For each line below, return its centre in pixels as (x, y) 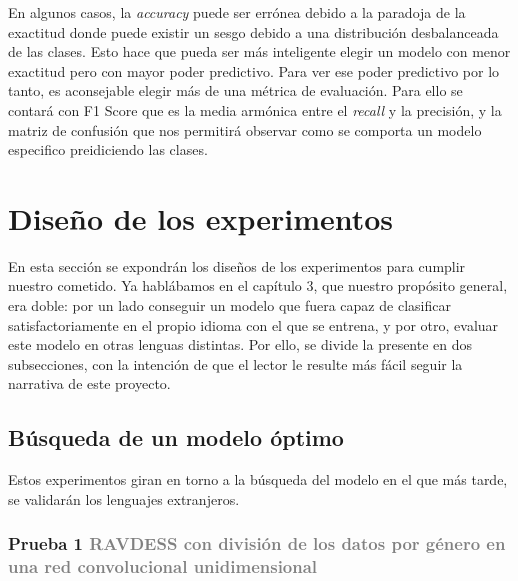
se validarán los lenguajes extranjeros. (124, 498)
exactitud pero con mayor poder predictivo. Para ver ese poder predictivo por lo (254, 70)
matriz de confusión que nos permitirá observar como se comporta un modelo (245, 129)
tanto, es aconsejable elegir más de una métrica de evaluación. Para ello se (235, 90)
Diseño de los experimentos (201, 217)
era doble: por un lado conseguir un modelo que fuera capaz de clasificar (229, 305)
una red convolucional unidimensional (163, 566)
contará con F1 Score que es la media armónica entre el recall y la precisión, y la (255, 109)
